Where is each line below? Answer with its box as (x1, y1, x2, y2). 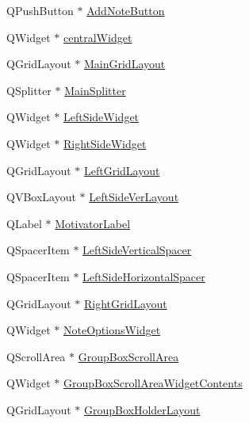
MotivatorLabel (55, 215, 131, 231)
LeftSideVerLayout (89, 189, 179, 205)
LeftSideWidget (63, 109, 140, 125)
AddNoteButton (86, 2, 165, 18)
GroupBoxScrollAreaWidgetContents (63, 375, 243, 391)
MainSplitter (64, 82, 126, 98)
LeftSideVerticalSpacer (82, 242, 192, 258)
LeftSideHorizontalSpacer (82, 268, 205, 284)
